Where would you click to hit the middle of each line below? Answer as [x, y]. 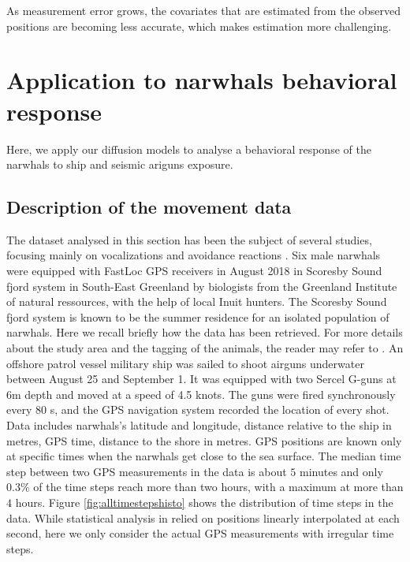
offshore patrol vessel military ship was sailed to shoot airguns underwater [185, 363]
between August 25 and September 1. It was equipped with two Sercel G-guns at [201, 379]
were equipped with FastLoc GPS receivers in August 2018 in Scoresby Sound [194, 271]
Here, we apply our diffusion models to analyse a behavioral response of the [189, 149]
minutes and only [341, 471]
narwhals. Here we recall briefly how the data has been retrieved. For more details [205, 332]
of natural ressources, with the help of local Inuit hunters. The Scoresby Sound [197, 301]
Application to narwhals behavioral [202, 80]
